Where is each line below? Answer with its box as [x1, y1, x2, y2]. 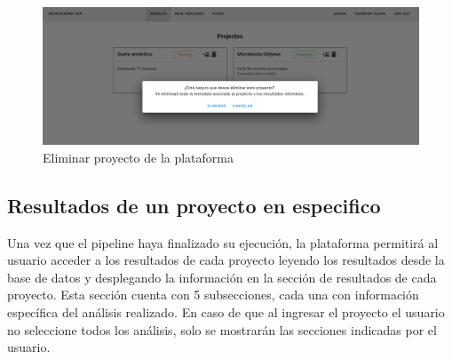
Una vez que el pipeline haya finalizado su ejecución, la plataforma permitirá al [7, 233, 439, 251]
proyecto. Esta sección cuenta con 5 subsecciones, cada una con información [7, 285, 419, 304]
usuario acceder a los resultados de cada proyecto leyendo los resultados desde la [7, 251, 445, 269]
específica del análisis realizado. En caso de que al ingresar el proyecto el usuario [7, 303, 445, 322]
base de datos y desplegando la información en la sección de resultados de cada [7, 267, 437, 286]
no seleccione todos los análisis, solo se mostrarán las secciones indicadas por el [7, 320, 437, 339]
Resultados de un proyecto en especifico [7, 191, 381, 219]
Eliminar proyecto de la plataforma [43, 148, 234, 166]
